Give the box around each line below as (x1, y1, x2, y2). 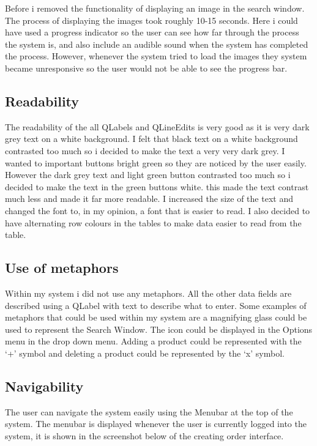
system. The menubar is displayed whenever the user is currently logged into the (5, 417, 307, 430)
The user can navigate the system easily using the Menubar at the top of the (5, 405, 293, 418)
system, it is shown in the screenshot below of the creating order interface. (5, 429, 284, 442)
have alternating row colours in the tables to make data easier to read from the (5, 216, 302, 229)
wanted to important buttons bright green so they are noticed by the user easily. (5, 156, 307, 169)
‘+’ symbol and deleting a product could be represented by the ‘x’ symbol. (5, 346, 285, 359)
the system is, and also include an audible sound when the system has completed (5, 37, 308, 50)
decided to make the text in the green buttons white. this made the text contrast (5, 180, 309, 193)
